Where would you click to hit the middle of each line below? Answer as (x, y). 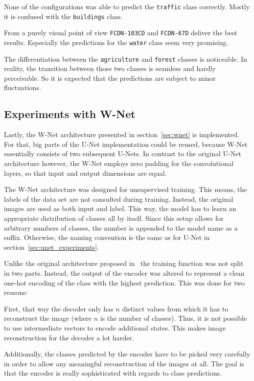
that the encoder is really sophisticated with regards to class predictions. (113, 373)
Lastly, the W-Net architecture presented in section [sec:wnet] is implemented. (122, 134)
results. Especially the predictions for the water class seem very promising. (116, 42)
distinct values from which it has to (175, 308)
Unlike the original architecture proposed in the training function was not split (124, 263)
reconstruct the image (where (48, 318)
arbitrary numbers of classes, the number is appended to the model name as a (121, 227)
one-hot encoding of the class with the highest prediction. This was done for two (124, 282)
